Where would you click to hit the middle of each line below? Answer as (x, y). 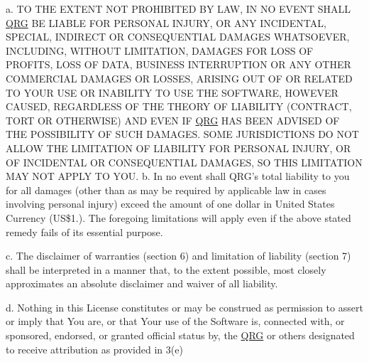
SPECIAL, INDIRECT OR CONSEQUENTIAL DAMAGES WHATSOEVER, (178, 37)
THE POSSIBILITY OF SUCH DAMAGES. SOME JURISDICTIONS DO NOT (182, 134)
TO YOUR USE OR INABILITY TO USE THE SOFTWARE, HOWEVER (172, 92)
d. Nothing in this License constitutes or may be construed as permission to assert (184, 307)
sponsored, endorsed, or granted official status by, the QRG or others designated (180, 335)
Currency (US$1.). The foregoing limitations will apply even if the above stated (178, 217)
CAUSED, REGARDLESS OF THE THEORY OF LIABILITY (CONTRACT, (179, 106)
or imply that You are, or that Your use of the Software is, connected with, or (175, 321)
